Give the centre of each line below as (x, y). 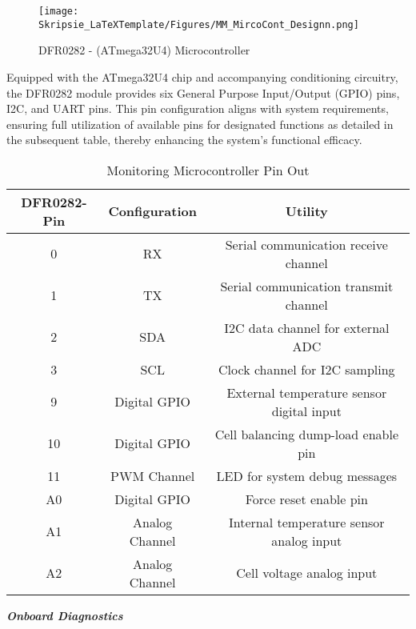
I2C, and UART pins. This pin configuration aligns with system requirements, (198, 108)
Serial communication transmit (307, 286)
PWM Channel (153, 475)
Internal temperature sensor (307, 522)
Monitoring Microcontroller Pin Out (208, 170)
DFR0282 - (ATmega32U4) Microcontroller (144, 50)
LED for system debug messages (307, 475)
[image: (59, 11)
